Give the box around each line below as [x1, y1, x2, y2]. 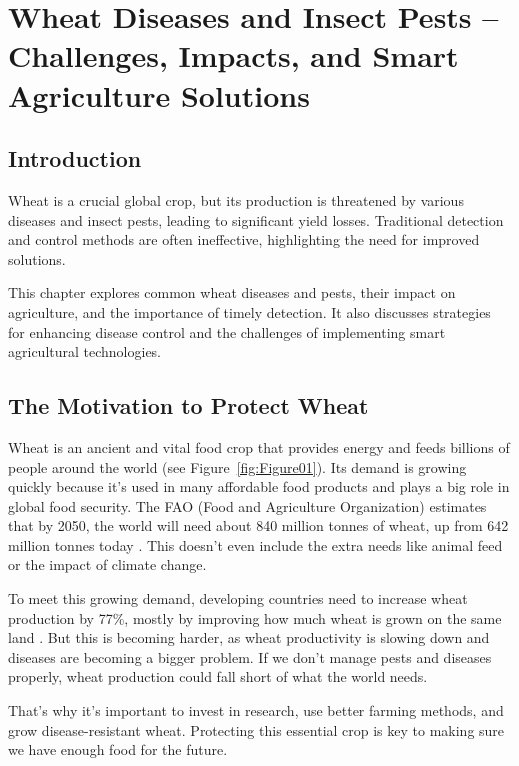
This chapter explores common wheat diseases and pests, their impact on [8, 282, 456, 303]
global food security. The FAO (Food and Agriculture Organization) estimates [8, 495, 487, 516]
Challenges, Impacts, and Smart [8, 35, 459, 76]
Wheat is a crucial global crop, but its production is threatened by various [8, 189, 464, 210]
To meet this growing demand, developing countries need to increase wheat [8, 588, 468, 609]
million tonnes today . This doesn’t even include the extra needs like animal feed [8, 534, 503, 555]
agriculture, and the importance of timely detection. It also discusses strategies [8, 301, 491, 322]
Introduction [8, 143, 142, 174]
